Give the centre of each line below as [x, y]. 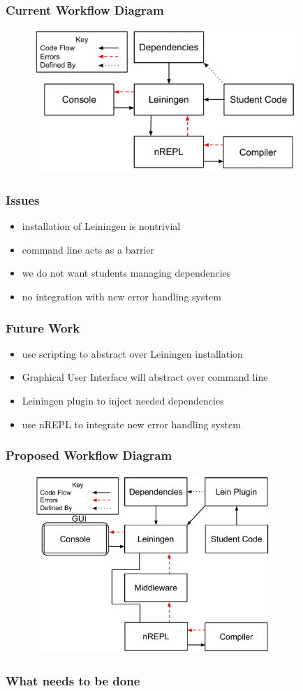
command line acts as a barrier [88, 249]
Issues [23, 199]
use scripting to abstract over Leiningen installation [132, 353]
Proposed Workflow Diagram [89, 455]
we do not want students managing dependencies [126, 273]
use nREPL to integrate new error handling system [131, 424]
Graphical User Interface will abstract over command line [145, 377]
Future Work [43, 327]
